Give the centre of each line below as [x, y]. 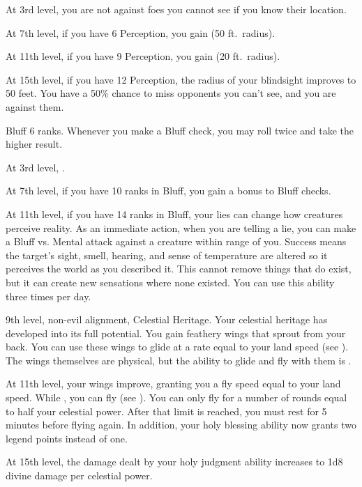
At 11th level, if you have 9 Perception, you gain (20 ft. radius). [143, 56]
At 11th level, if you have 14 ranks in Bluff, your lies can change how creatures [174, 214]
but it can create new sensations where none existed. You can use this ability [170, 282]
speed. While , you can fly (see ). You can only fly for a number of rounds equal [176, 397]
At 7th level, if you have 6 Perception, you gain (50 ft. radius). [141, 32]
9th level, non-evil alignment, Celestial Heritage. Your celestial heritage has [167, 319]
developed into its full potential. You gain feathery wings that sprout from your [176, 333]
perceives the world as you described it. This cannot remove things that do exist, [179, 269]
